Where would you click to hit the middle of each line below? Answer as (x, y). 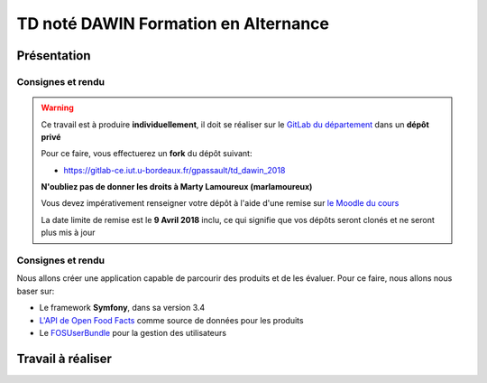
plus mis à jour (68, 233)
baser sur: (36, 291)
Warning (57, 107)
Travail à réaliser (64, 358)
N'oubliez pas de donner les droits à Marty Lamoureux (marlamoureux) (177, 187)
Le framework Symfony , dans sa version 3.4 (122, 308)
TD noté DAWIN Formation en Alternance (173, 23)
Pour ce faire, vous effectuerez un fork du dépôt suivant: (147, 154)
